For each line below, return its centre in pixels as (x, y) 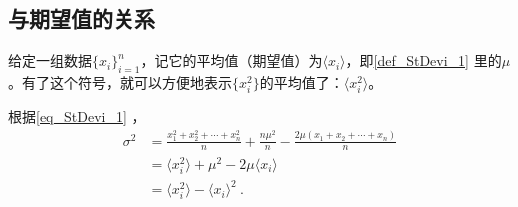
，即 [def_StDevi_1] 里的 (423, 60)
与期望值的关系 (81, 18)
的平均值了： (301, 82)
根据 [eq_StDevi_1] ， (77, 116)
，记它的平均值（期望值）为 (231, 60)
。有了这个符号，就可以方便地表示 (120, 82)
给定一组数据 (50, 60)
